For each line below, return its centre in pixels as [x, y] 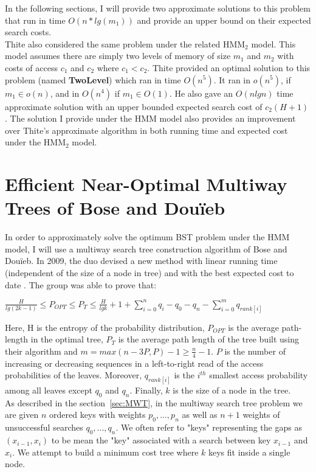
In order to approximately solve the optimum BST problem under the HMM [147, 237]
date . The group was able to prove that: [81, 284]
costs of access [31, 67]
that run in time [35, 20]
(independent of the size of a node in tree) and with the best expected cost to [149, 273]
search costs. [28, 32]
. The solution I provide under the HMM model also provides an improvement [150, 118]
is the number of [255, 351]
